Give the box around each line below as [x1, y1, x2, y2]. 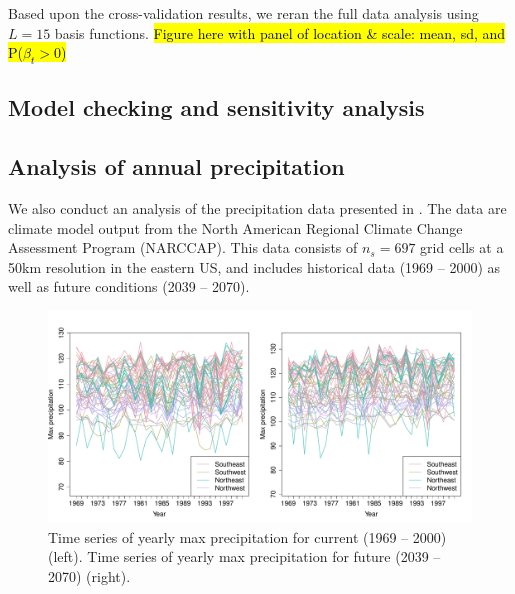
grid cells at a [420, 237, 504, 258]
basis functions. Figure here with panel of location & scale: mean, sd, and [54, 22, 506, 43]
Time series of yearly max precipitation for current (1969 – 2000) [48, 526, 447, 547]
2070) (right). [48, 565, 131, 586]
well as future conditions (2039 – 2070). [8, 276, 250, 297]
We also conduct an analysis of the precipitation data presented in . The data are [8, 197, 507, 218]
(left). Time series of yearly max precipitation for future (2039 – [48, 546, 441, 567]
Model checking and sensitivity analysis [8, 92, 425, 123]
